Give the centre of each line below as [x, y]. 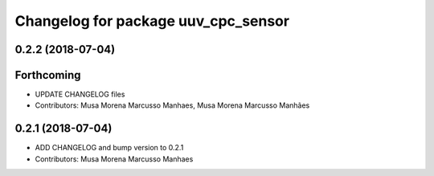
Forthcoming [48, 75]
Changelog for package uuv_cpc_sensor [152, 21]
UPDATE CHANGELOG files [80, 94]
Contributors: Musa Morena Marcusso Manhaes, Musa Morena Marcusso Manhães [172, 105]
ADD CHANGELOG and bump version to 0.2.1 [109, 148]
